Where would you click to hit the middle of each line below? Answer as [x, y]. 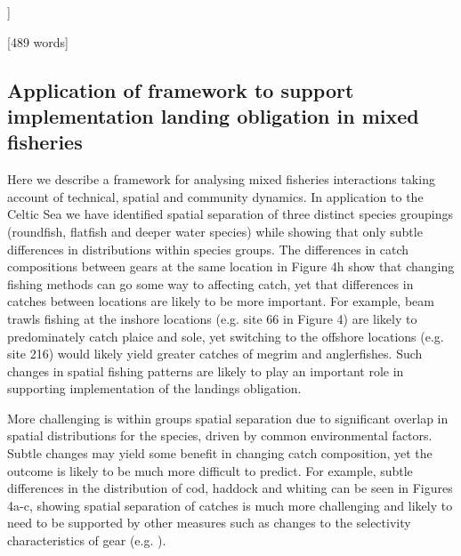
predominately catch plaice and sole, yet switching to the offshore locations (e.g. [226, 336]
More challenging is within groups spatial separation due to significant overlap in [228, 418]
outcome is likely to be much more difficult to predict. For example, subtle [210, 470]
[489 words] [38, 41]
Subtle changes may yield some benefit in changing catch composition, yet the [220, 453]
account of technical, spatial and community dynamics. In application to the [215, 196]
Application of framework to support [181, 89]
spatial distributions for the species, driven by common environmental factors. [220, 435]
